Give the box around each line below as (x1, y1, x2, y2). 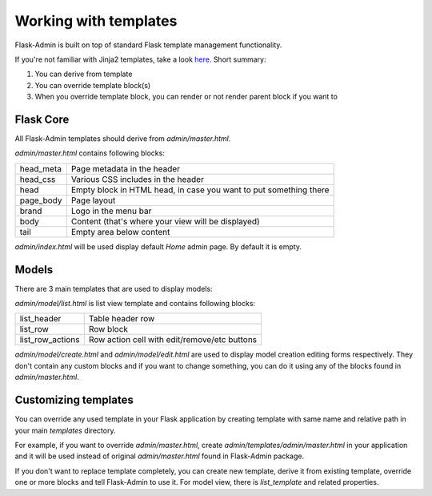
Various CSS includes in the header (70, 173, 204, 184)
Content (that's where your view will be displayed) (70, 216, 260, 227)
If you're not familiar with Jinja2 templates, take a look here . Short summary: (14, 54, 266, 64)
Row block (88, 324, 128, 335)
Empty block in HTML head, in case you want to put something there (70, 184, 330, 196)
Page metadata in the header (70, 163, 180, 174)
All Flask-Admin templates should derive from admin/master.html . (14, 134, 231, 143)
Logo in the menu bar (70, 205, 152, 216)
